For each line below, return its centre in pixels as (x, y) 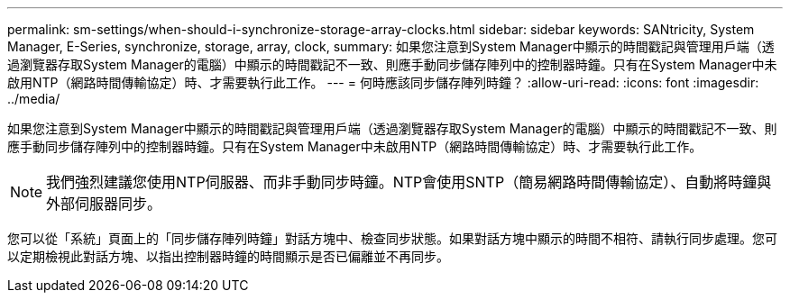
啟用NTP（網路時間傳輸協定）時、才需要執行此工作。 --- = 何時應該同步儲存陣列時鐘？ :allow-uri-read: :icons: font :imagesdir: (383, 82)
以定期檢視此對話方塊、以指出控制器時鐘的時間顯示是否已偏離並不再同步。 (228, 256)
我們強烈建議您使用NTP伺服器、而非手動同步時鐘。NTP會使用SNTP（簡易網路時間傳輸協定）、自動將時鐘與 (409, 182)
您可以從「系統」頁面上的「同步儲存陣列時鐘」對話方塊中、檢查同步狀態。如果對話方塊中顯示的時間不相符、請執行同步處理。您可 (392, 238)
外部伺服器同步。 (104, 204)
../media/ (34, 99)
